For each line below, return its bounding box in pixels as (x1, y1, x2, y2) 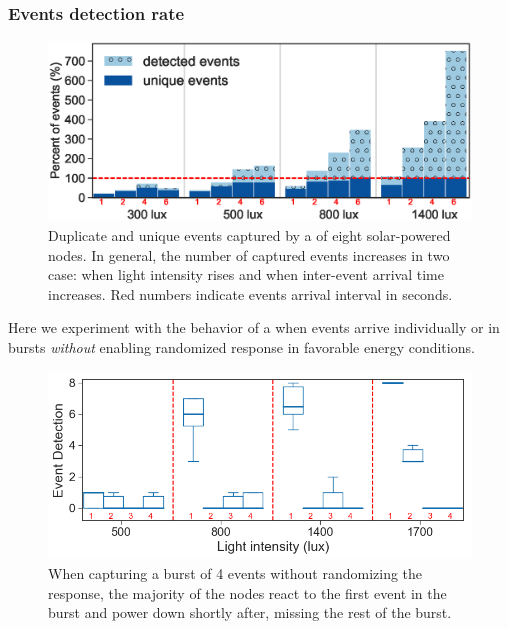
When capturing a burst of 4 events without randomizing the (48, 562, 423, 583)
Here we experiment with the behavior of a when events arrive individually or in (8, 317, 500, 338)
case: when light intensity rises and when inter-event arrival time (48, 264, 444, 285)
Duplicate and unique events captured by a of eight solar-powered (48, 224, 451, 245)
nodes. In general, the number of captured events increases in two (48, 244, 450, 265)
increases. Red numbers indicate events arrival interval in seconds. (48, 283, 453, 304)
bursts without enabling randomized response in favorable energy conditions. (8, 336, 475, 357)
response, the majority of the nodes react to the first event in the (48, 582, 447, 603)
